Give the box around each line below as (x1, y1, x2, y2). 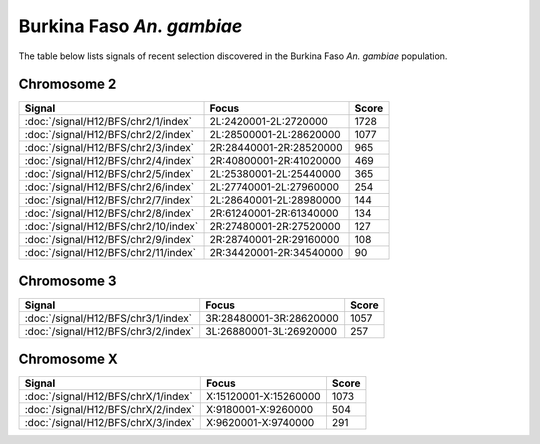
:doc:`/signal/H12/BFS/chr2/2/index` (24, 128, 195, 142)
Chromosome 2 (18, 76, 117, 93)
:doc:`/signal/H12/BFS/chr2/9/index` (24, 233, 195, 247)
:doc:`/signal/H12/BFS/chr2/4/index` (24, 154, 195, 168)
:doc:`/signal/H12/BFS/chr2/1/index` (24, 115, 192, 129)
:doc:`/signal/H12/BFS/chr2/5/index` (24, 167, 194, 181)
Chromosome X (18, 351, 119, 368)
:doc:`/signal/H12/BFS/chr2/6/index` (24, 180, 195, 194)
